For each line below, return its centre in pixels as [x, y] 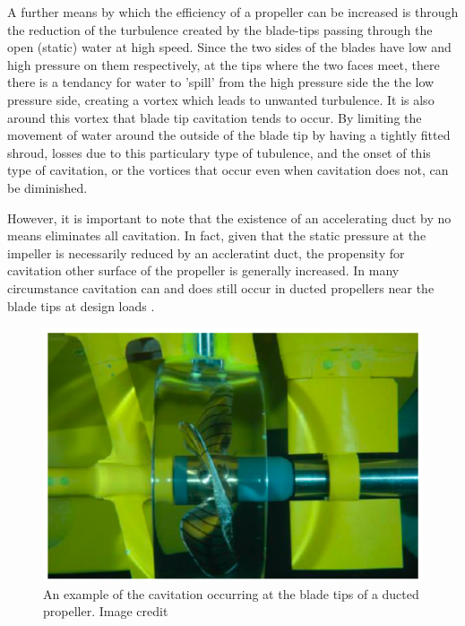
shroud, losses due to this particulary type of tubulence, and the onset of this [219, 152]
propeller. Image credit [106, 611]
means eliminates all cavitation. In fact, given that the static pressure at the [217, 235]
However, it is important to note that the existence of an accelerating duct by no [229, 217]
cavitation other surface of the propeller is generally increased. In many [203, 270]
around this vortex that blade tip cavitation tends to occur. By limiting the [215, 117]
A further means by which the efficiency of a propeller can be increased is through [233, 12]
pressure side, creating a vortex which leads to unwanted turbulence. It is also [221, 99]
